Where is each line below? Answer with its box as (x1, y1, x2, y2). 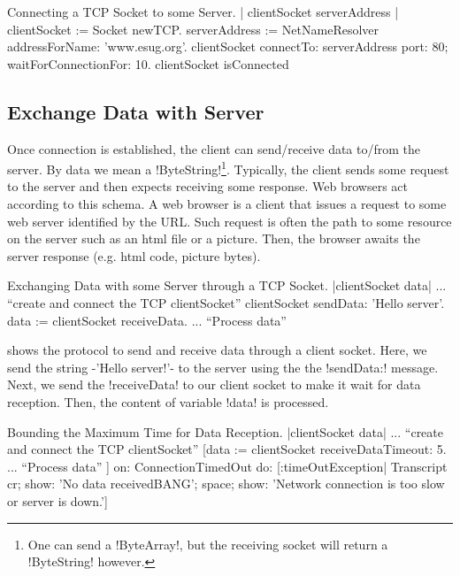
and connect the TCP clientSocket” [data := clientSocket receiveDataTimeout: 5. (7, 440, 447, 458)
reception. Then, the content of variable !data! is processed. (7, 392, 329, 411)
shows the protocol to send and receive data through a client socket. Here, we (7, 341, 427, 359)
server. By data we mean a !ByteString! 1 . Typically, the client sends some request (7, 157, 449, 178)
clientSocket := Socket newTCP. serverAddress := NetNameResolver (7, 19, 379, 38)
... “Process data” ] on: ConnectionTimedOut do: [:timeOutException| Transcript (7, 457, 448, 475)
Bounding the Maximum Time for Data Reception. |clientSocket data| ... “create (7, 422, 443, 441)
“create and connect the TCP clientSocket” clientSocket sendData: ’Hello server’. (7, 293, 445, 311)
